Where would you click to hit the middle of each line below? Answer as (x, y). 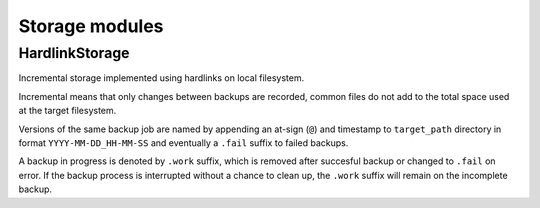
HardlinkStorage (74, 53)
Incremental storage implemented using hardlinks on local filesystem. (161, 78)
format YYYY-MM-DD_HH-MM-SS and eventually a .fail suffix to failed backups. (183, 142)
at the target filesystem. (67, 111)
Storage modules (91, 26)
